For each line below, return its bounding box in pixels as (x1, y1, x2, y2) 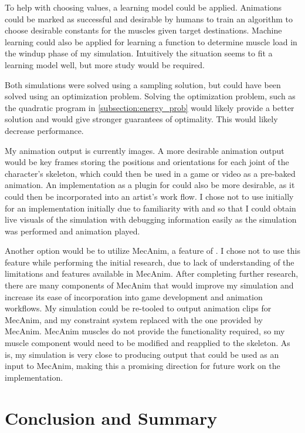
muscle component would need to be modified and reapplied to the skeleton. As (5, 337, 290, 349)
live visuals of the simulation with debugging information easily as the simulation (5, 213, 297, 226)
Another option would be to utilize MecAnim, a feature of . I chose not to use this (5, 244, 300, 257)
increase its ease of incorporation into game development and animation (5, 290, 263, 303)
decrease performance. (5, 124, 84, 136)
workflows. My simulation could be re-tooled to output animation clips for (5, 302, 272, 314)
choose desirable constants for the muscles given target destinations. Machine (5, 24, 282, 36)
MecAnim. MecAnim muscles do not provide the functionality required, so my (5, 325, 285, 337)
